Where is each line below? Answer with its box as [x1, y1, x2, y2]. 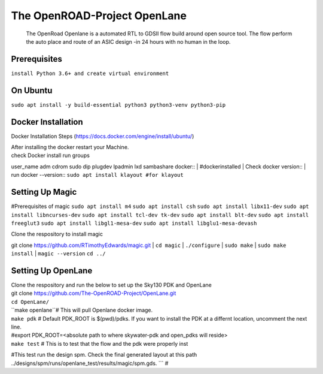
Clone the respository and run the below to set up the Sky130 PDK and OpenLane [11, 281, 212, 288]
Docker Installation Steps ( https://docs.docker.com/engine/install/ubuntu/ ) [11, 132, 194, 140]
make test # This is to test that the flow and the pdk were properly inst [11, 340, 188, 347]
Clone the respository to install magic [11, 231, 103, 238]
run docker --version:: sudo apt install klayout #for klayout [11, 171, 184, 179]
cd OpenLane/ [11, 298, 50, 305]
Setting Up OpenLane [11, 266, 93, 276]
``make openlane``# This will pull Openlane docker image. [11, 306, 153, 314]
